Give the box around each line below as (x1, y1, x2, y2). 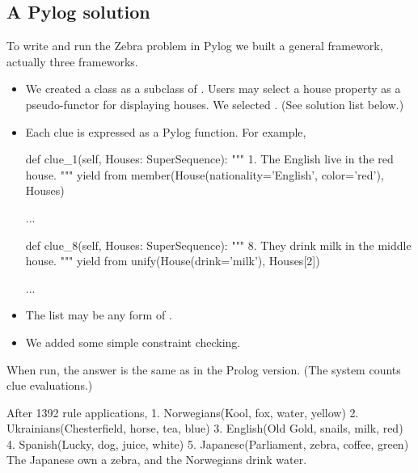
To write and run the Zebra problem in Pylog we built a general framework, (6, 37, 383, 54)
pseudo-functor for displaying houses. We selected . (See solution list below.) (25, 95, 404, 112)
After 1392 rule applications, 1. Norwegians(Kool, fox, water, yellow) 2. (6, 403, 359, 420)
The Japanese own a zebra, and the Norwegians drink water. (6, 451, 307, 468)
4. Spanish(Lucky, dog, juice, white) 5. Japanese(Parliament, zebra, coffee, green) (6, 435, 409, 452)
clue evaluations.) (6, 377, 93, 394)
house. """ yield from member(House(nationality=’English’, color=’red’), (25, 166, 384, 183)
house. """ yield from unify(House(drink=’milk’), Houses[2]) (25, 252, 320, 269)
